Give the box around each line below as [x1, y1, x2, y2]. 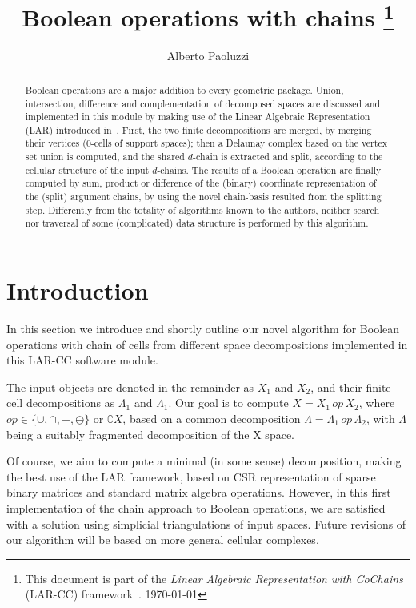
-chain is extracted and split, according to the [193, 150, 383, 163]
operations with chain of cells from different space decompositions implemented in [6, 336, 408, 352]
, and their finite [310, 378, 391, 395]
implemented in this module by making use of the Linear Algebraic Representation [25, 110, 370, 123]
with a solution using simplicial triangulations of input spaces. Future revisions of [6, 515, 406, 532]
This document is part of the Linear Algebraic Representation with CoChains [25, 570, 403, 586]
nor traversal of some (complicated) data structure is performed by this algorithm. [25, 216, 369, 230]
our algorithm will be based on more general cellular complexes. [6, 531, 319, 548]
